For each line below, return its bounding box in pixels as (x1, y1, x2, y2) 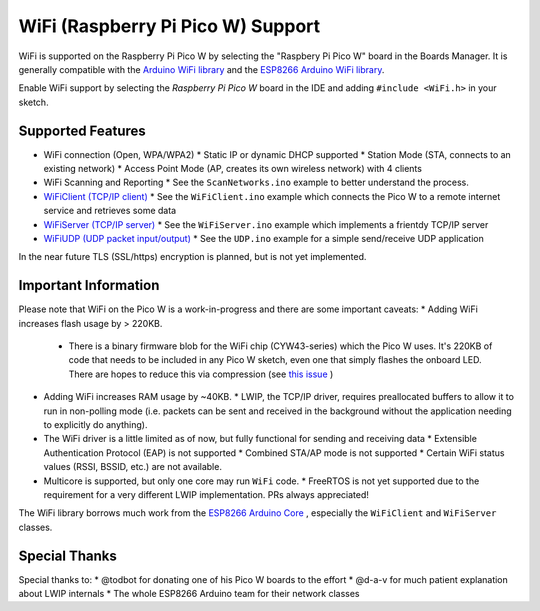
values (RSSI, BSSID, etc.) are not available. (43, 461, 222, 473)
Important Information (18, 277, 160, 294)
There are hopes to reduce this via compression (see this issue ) (68, 368, 334, 380)
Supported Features (18, 122, 147, 139)
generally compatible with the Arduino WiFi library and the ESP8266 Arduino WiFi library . (18, 63, 385, 75)
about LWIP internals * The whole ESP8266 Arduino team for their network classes (18, 588, 360, 600)
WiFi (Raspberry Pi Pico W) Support (18, 15, 321, 37)
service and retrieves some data (43, 205, 177, 217)
